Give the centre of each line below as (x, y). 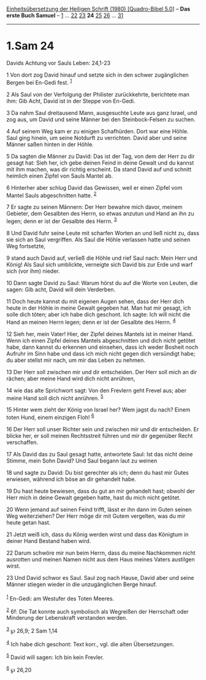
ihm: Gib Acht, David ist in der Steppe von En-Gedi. (71, 101)
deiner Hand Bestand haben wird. (49, 541)
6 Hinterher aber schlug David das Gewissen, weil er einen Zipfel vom (94, 187)
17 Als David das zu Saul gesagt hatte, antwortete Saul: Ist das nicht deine (100, 454)
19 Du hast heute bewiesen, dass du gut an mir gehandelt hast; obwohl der (101, 491)
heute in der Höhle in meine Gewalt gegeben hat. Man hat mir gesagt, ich (99, 308)
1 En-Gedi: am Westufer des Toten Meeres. (60, 598)
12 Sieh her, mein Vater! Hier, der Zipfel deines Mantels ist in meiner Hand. (100, 334)
